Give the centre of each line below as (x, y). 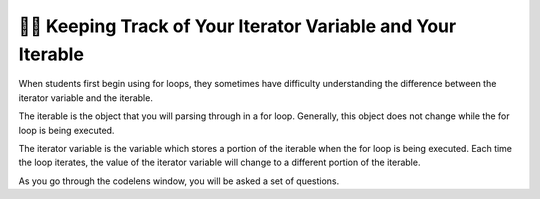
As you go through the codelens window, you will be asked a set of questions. (179, 181)
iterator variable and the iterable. (86, 97)
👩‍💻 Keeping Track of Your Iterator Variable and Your (237, 26)
